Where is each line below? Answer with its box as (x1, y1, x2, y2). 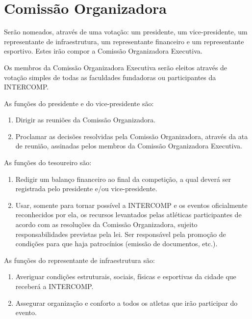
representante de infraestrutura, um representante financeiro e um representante (4, 36, 244, 46)
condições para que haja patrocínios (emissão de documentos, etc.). (15, 238, 218, 249)
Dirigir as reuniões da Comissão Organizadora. (15, 115, 156, 125)
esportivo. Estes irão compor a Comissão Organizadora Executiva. (4, 46, 202, 56)
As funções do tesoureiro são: (4, 157, 92, 168)
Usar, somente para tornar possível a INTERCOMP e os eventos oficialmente (15, 200, 248, 210)
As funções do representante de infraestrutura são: (4, 255, 155, 265)
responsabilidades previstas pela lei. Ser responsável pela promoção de (15, 229, 226, 239)
